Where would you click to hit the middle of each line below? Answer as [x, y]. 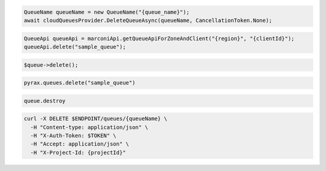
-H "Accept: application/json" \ [80, 144]
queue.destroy [45, 101]
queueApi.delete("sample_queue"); [75, 47]
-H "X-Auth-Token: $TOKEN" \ [74, 136]
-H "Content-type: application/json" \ [89, 127]
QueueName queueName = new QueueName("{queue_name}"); [107, 12]
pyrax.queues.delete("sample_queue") [80, 83]
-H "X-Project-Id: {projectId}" [78, 152]
